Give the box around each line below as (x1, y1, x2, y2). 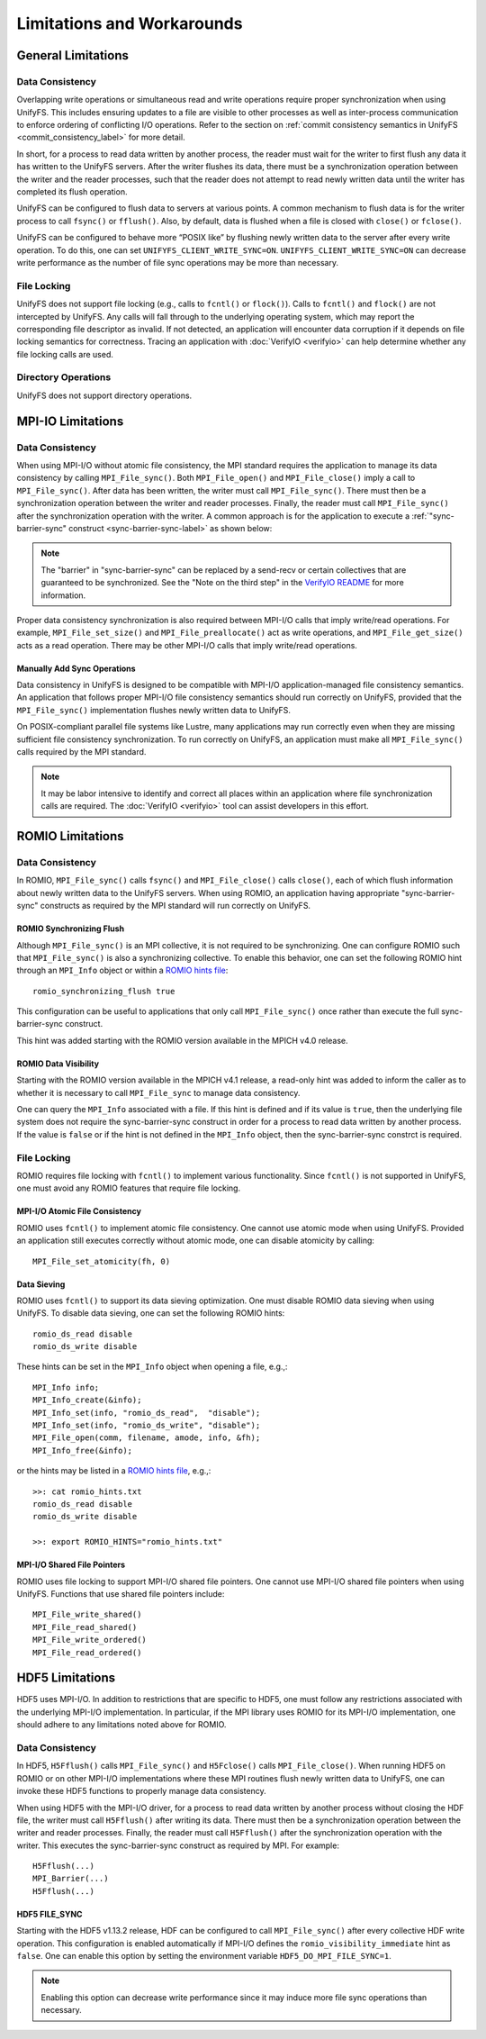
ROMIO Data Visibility (16, 1058, 99, 1069)
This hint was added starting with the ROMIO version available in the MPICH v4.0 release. (16, 1035, 348, 1046)
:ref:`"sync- (410, 510, 454, 521)
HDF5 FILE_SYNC (16, 1908, 83, 1919)
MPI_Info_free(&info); (32, 1445, 133, 1455)
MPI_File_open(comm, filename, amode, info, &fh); (32, 1433, 261, 1443)
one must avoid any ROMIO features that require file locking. (16, 1183, 241, 1193)
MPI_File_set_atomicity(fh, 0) (32, 1256, 171, 1266)
